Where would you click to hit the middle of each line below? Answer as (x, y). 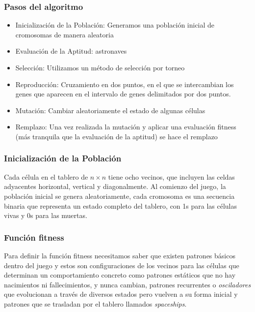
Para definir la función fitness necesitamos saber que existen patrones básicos (120, 255)
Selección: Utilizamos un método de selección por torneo (100, 67)
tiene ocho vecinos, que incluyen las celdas (171, 176)
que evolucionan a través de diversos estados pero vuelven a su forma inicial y (121, 294)
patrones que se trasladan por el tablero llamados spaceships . (95, 303)
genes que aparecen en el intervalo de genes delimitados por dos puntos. (123, 94)
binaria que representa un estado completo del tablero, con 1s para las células (121, 205)
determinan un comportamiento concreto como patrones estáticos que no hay (120, 275)
